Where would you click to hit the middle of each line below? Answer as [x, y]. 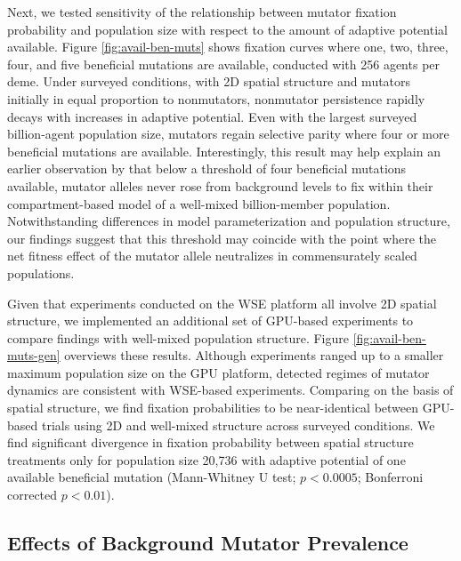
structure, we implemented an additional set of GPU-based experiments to [210, 321]
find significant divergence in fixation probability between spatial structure [210, 442]
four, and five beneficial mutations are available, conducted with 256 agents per [224, 64]
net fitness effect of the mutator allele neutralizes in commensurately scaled [212, 256]
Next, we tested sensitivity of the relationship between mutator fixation [202, 12]
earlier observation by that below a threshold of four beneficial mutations [207, 168]
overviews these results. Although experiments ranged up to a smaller [254, 355]
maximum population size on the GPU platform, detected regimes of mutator [218, 372]
